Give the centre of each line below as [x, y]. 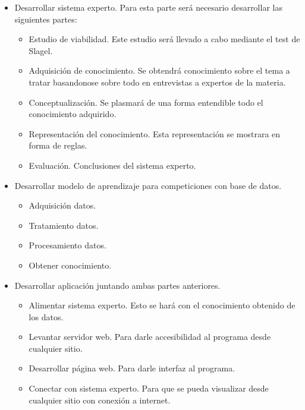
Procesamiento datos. [67, 245]
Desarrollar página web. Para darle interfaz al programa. [132, 368]
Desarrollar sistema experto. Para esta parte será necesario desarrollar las [148, 7]
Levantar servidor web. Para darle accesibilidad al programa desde [150, 337]
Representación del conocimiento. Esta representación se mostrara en [155, 133]
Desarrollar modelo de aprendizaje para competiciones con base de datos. [148, 185]
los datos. [46, 316]
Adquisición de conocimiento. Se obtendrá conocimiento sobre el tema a [159, 70]
